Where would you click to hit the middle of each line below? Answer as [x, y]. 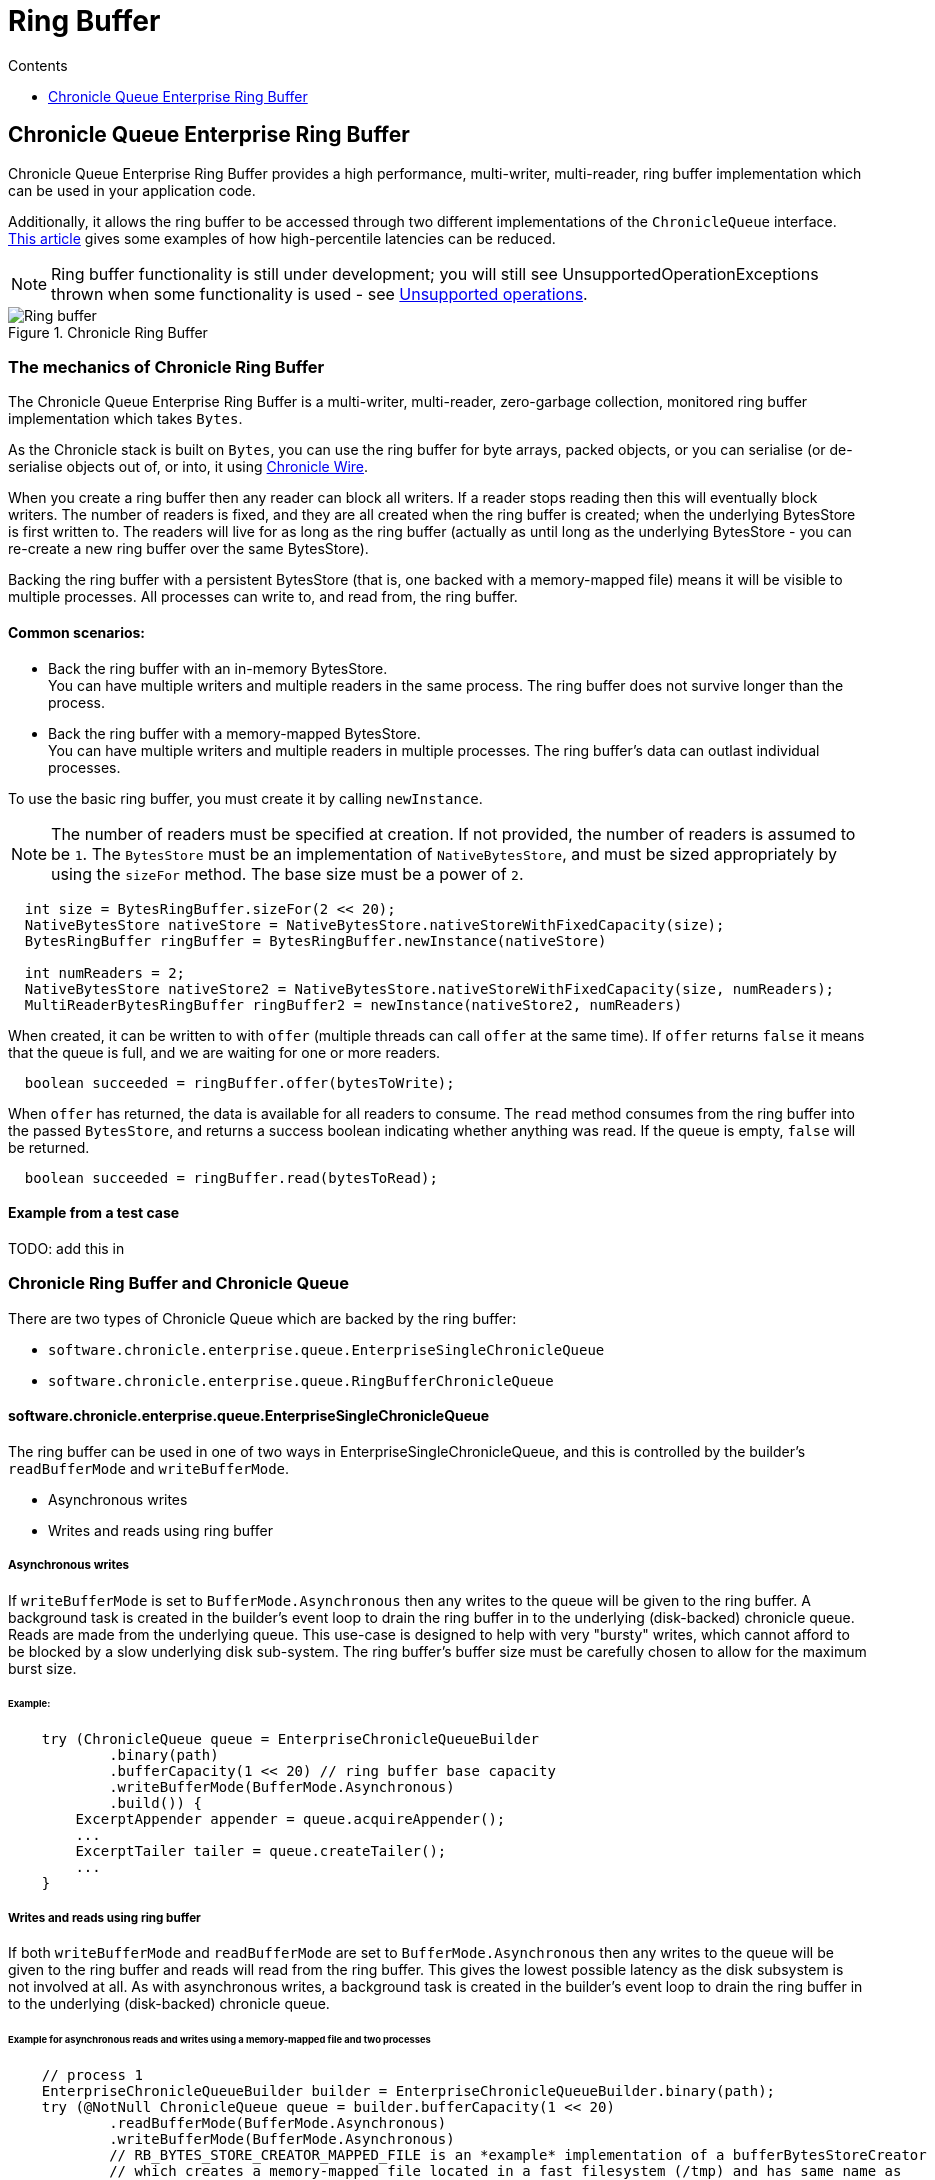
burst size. [42, 1668]
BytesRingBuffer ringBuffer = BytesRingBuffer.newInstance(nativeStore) [315, 940]
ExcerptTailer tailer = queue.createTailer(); [261, 1851]
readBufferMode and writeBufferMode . [149, 1468]
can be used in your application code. [132, 190]
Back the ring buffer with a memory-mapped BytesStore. [234, 733]
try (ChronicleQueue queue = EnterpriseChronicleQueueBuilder [290, 1739]
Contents [38, 65]
